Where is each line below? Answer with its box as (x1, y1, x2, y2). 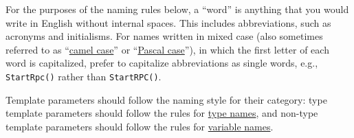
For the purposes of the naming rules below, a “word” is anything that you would (5, 2, 349, 16)
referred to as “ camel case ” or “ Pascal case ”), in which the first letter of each (5, 42, 329, 56)
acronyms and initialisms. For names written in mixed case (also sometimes (5, 29, 323, 43)
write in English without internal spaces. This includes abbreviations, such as (5, 15, 331, 30)
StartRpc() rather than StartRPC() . (5, 69, 162, 83)
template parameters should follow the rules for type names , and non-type (5, 106, 318, 120)
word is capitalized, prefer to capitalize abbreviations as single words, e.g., (5, 56, 318, 70)
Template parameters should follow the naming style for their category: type (5, 92, 327, 106)
